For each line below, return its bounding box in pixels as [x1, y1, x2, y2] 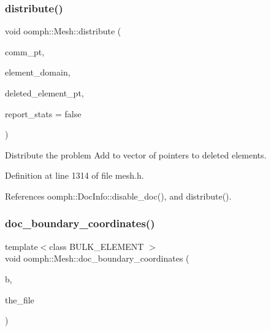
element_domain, [5, 66, 71, 79]
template [5, 239, 38, 252]
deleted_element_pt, [5, 87, 84, 99]
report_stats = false [5, 107, 82, 120]
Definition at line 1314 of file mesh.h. [5, 169, 144, 182]
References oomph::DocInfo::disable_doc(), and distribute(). [5, 189, 232, 202]
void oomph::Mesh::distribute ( [5, 25, 121, 37]
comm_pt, [5, 45, 45, 58]
